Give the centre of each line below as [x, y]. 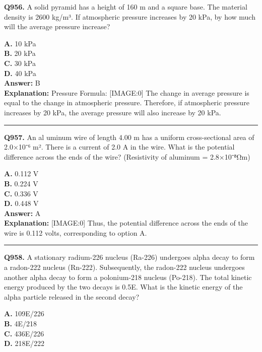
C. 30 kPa [20, 63]
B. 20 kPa [20, 53]
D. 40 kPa [20, 73]
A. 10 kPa [20, 43]
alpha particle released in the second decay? [72, 296]
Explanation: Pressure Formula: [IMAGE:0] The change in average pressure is [127, 92]
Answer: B [22, 83]
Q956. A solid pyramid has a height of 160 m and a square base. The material [126, 7]
